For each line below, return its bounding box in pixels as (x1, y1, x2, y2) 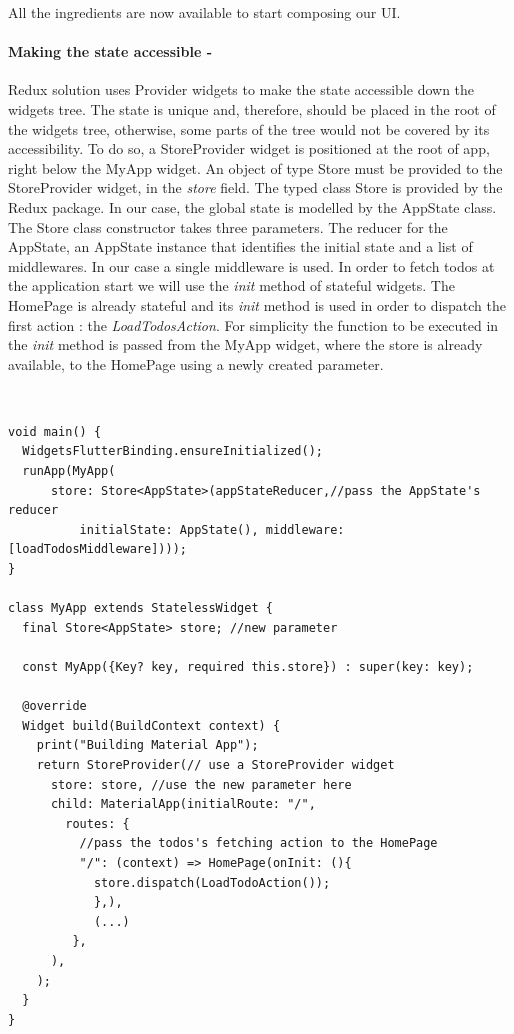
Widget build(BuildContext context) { (22, 718, 281, 733)
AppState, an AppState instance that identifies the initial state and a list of (8, 236, 473, 257)
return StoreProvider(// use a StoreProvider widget (36, 757, 395, 772)
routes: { (65, 816, 130, 831)
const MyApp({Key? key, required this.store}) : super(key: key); (22, 660, 474, 675)
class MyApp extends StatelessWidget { (8, 601, 273, 616)
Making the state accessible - (8, 41, 213, 62)
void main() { (8, 424, 102, 439)
